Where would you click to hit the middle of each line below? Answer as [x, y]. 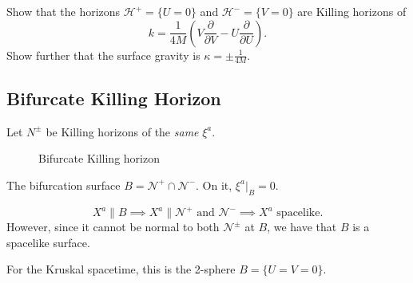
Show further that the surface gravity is [103, 55]
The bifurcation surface [64, 185]
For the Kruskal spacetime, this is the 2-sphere [121, 269]
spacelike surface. [48, 242]
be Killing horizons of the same [122, 131]
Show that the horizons [64, 11]
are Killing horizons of [352, 11]
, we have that [302, 227]
